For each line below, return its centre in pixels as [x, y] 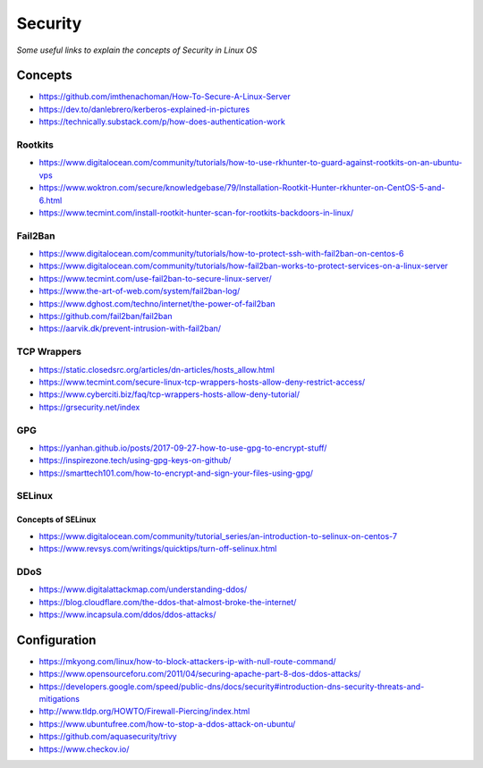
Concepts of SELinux [56, 519]
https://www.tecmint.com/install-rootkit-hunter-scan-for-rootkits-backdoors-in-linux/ [196, 212]
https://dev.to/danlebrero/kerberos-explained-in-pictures [144, 109]
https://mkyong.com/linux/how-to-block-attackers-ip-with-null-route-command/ [187, 661]
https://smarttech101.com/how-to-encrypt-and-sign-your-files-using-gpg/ [176, 473]
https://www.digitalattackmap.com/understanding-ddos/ [143, 589]
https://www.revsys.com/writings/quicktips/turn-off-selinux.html [158, 549]
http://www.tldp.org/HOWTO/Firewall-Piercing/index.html [144, 712]
